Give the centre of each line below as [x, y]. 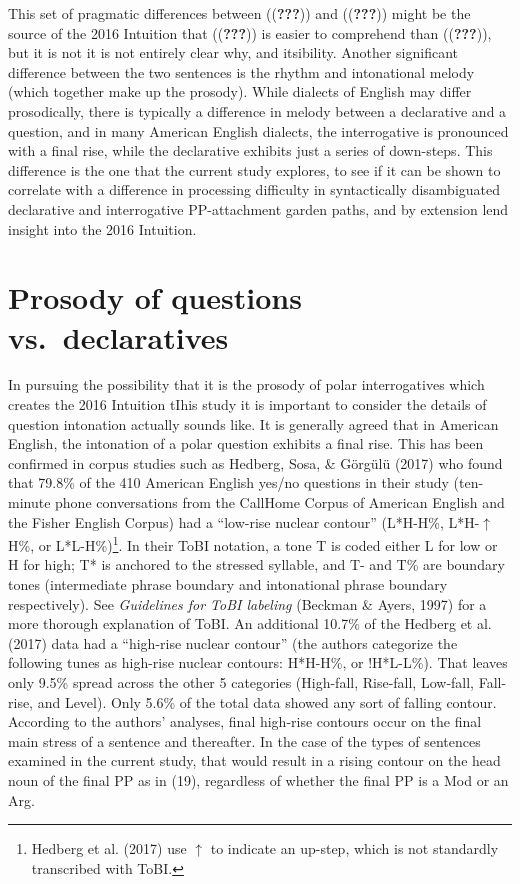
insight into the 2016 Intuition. [102, 228]
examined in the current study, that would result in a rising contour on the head [254, 760]
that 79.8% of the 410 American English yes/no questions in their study [228, 482]
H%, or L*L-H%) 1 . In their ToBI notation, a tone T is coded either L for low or [253, 543]
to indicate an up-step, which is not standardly [354, 848]
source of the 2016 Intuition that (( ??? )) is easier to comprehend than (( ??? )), [250, 32]
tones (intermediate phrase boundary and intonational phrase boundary [228, 584]
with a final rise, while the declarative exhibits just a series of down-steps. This [250, 150]
